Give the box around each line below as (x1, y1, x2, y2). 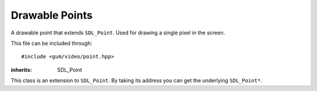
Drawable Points (11, 9, 93, 22)
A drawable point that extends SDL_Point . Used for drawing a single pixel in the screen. (11, 29, 225, 36)
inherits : (11, 66, 32, 73)
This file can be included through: (11, 40, 93, 47)
